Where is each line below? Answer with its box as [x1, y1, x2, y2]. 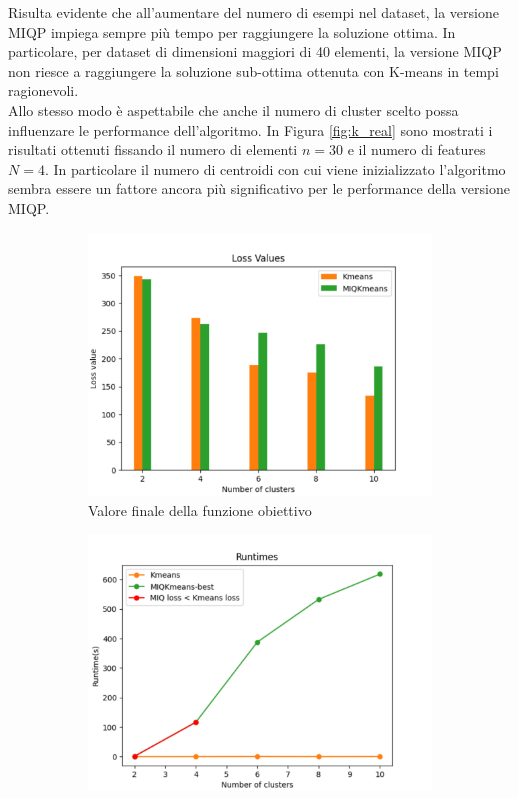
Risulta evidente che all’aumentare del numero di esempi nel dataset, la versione [8, 2, 499, 22]
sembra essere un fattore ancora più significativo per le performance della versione [8, 178, 510, 199]
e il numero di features [347, 139, 486, 160]
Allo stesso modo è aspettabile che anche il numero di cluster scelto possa [8, 99, 459, 120]
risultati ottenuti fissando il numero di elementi [8, 139, 298, 160]
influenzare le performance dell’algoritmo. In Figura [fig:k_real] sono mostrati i [8, 119, 493, 140]
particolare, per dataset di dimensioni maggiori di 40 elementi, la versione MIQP [8, 41, 502, 62]
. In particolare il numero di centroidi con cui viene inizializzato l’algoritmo [44, 158, 506, 179]
